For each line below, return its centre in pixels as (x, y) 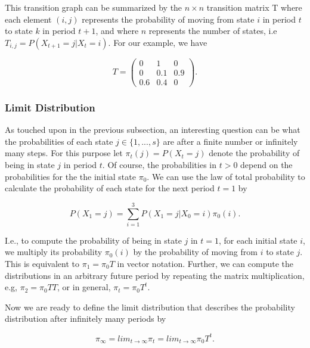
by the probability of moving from (195, 252)
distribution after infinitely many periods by (86, 319)
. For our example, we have (158, 42)
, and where (117, 31)
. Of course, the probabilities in (159, 164)
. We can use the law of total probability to (226, 176)
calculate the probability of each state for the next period (110, 188)
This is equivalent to (42, 264)
